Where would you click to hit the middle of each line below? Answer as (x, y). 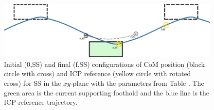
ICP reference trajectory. (41, 102)
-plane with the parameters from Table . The (137, 83)
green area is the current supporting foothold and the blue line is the (107, 92)
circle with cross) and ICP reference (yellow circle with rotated (98, 73)
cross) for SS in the (33, 83)
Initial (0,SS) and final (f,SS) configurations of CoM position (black (104, 64)
